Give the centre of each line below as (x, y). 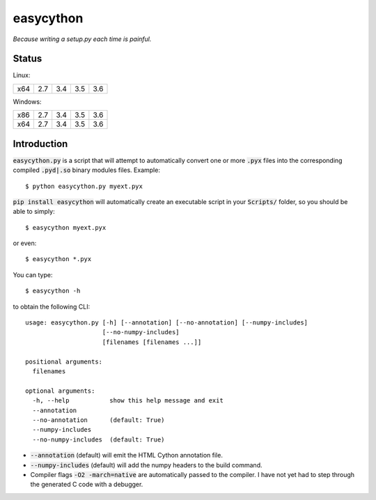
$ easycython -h (53, 291)
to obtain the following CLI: (52, 306)
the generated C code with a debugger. (87, 485)
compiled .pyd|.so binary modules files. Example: (86, 170)
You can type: (33, 274)
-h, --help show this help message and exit (128, 401)
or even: (25, 243)
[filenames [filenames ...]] (152, 342)
